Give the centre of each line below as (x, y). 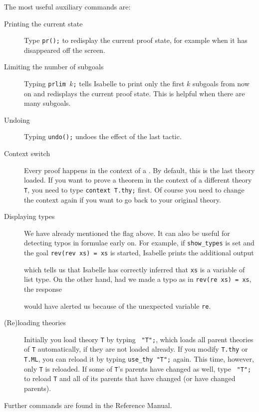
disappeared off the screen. (65, 50)
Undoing (17, 119)
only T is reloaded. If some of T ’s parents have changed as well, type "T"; (138, 368)
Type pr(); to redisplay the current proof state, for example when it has (136, 40)
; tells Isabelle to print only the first (129, 84)
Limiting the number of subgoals (54, 67)
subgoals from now (221, 84)
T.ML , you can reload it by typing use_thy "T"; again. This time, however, (139, 359)
